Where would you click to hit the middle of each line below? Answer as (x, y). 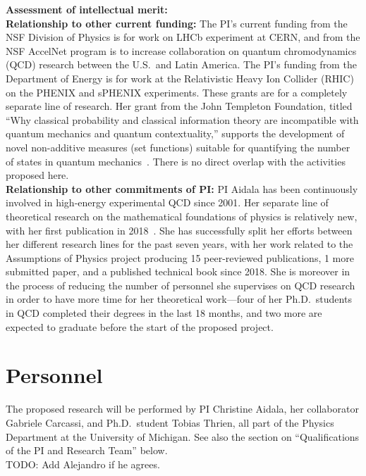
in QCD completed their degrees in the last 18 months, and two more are (164, 313)
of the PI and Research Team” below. (87, 450)
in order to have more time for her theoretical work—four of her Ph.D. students (179, 299)
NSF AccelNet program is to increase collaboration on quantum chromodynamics (181, 50)
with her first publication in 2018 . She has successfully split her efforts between (179, 230)
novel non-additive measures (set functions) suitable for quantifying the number (178, 147)
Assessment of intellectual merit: (87, 9)
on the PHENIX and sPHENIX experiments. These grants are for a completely (177, 92)
